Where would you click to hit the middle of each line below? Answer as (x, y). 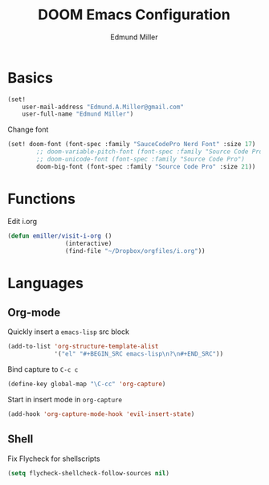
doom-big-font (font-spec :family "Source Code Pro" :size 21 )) (146, 166)
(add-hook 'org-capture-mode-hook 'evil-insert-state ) (101, 414)
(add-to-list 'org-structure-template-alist (83, 347)
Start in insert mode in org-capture (65, 399)
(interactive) (88, 243)
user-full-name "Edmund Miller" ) (78, 114)
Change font (28, 129)
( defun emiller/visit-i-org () (60, 236)
